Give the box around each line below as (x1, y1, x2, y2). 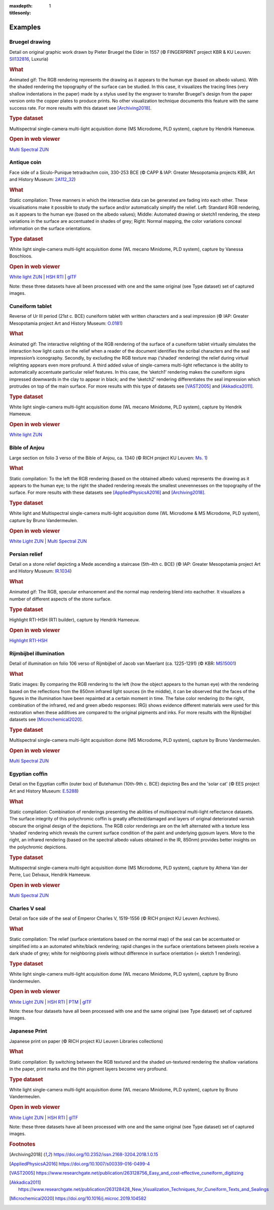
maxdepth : (9, 3, 33, 9)
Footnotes (9, 1141, 36, 1148)
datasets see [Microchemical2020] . (9, 717, 83, 723)
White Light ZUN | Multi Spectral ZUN (9, 538, 87, 544)
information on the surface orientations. (9, 225, 92, 231)
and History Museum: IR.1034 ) (9, 568, 72, 574)
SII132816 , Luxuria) (9, 56, 49, 62)
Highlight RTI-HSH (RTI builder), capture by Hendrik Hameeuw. (9, 617, 140, 623)
